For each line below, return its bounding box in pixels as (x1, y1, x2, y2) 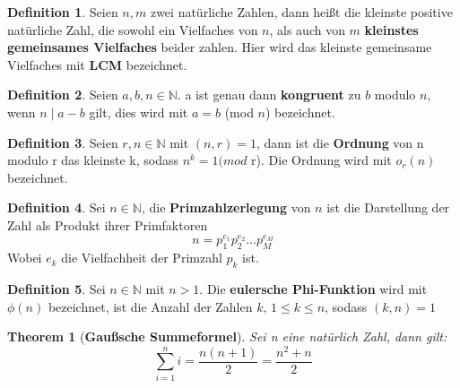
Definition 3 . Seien (7, 133, 118, 151)
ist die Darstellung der (326, 198, 450, 217)
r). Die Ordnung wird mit (251, 151, 392, 169)
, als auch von (269, 20, 345, 39)
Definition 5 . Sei (7, 279, 106, 297)
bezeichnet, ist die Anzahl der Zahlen (48, 297, 253, 315)
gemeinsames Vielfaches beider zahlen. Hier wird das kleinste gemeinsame (7, 38, 432, 56)
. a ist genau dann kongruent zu (177, 85, 361, 104)
